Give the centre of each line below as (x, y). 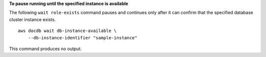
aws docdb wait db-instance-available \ (67, 31)
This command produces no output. (46, 49)
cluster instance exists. (33, 19)
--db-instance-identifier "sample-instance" (83, 38)
